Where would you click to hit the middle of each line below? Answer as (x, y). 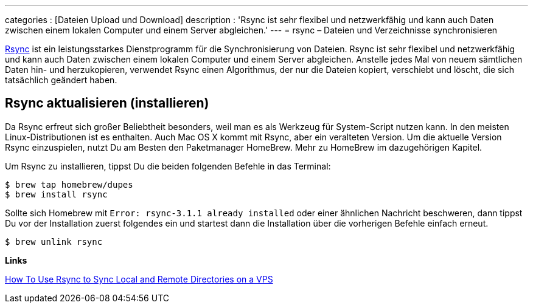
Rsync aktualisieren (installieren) (107, 103)
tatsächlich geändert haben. (61, 80)
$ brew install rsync (56, 194)
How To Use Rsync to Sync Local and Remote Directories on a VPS (139, 279)
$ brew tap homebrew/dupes (69, 184)
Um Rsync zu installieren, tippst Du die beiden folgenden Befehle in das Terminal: (168, 166)
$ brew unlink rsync (54, 241)
